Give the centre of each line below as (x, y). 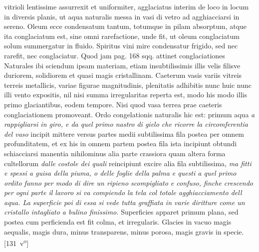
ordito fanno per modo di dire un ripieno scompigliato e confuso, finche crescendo (129, 182)
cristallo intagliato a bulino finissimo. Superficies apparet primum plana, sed (121, 212)
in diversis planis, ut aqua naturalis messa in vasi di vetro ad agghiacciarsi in (122, 16)
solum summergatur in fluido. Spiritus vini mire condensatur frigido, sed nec (121, 46)
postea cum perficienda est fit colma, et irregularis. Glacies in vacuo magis (118, 222)
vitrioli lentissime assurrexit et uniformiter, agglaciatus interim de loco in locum (127, 6)
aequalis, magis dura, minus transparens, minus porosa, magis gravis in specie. (124, 231)
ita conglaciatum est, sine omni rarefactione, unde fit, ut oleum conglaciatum (122, 36)
